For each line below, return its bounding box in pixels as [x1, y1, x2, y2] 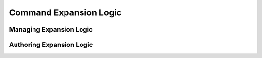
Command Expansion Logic [9, 7, 122, 18]
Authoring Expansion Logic [9, 41, 93, 49]
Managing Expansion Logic [9, 25, 93, 34]
